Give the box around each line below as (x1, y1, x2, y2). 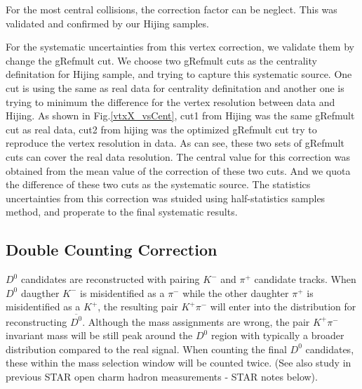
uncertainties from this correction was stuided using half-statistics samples (6, 190, 326, 205)
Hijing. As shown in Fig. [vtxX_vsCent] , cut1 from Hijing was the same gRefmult (6, 108, 355, 123)
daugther (20, 285, 60, 300)
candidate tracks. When (254, 272, 356, 286)
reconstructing (6, 314, 67, 329)
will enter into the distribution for (210, 299, 356, 314)
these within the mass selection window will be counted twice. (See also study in (6, 355, 351, 370)
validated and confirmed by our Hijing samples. (6, 15, 209, 30)
